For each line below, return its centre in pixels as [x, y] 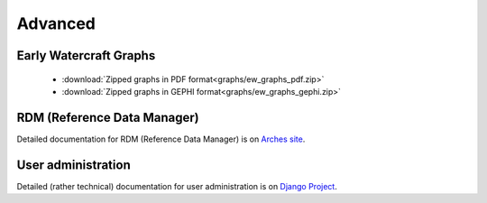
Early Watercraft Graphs [86, 55]
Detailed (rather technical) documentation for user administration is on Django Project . [177, 186]
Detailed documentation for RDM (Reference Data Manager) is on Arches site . [161, 139]
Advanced [56, 23]
